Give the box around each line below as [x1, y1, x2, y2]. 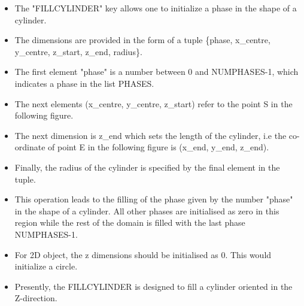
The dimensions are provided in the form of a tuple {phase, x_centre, [14, 34, 270, 46]
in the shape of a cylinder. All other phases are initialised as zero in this [14, 204, 279, 217]
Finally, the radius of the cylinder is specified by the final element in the [14, 160, 280, 173]
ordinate [14, 141, 45, 153]
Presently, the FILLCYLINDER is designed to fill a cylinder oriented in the [14, 280, 293, 292]
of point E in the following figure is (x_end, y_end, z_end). [48, 141, 269, 153]
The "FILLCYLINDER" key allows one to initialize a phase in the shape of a [14, 2, 297, 14]
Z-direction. [14, 292, 57, 304]
